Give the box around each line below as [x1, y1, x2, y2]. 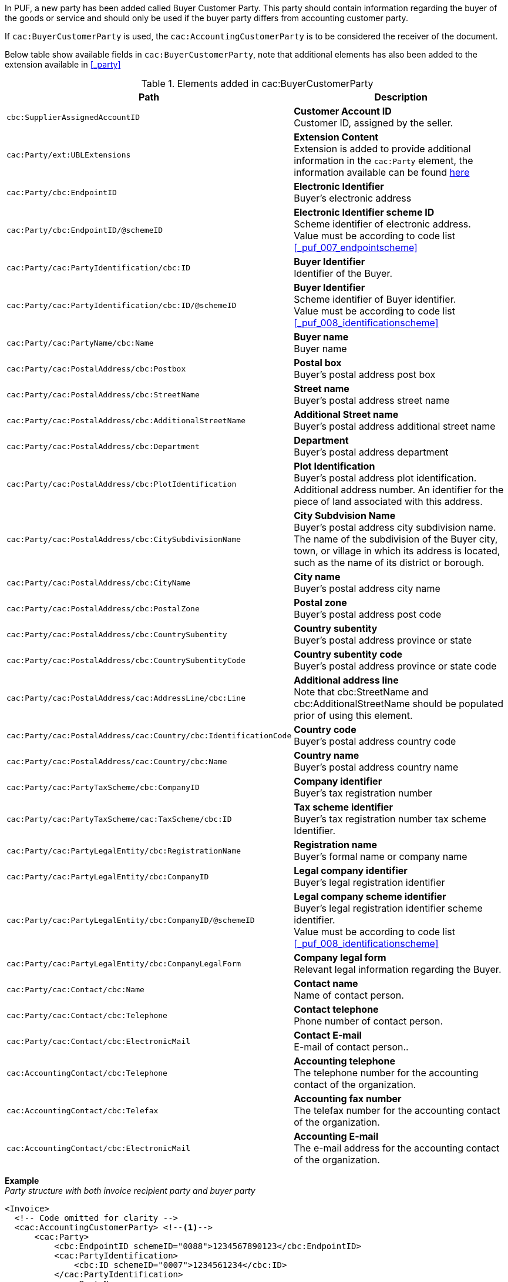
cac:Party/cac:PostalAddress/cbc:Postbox [6, 364, 186, 373]
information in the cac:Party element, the [294, 155, 473, 166]
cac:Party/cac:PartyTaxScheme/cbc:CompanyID [6, 782, 200, 792]
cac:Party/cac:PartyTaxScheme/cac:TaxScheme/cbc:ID [6, 814, 232, 824]
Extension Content [294, 131, 379, 143]
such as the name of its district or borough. [294, 557, 485, 568]
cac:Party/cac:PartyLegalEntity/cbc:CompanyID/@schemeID [6, 915, 255, 925]
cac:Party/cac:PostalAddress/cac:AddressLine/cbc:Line [6, 693, 245, 702]
